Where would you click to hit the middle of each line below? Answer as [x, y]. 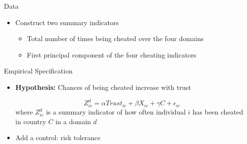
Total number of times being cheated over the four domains [115, 38]
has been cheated [218, 112]
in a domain [73, 121]
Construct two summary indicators [67, 22]
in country [31, 121]
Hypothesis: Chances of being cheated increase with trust [103, 87]
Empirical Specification [38, 71]
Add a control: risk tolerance [58, 137]
